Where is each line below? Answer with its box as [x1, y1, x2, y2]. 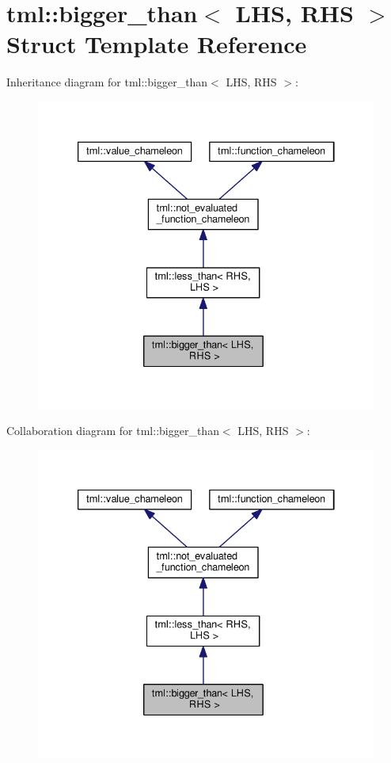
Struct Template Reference [6, 28, 307, 60]
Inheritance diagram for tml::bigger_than [6, 74, 208, 90]
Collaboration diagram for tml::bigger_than [6, 422, 219, 438]
